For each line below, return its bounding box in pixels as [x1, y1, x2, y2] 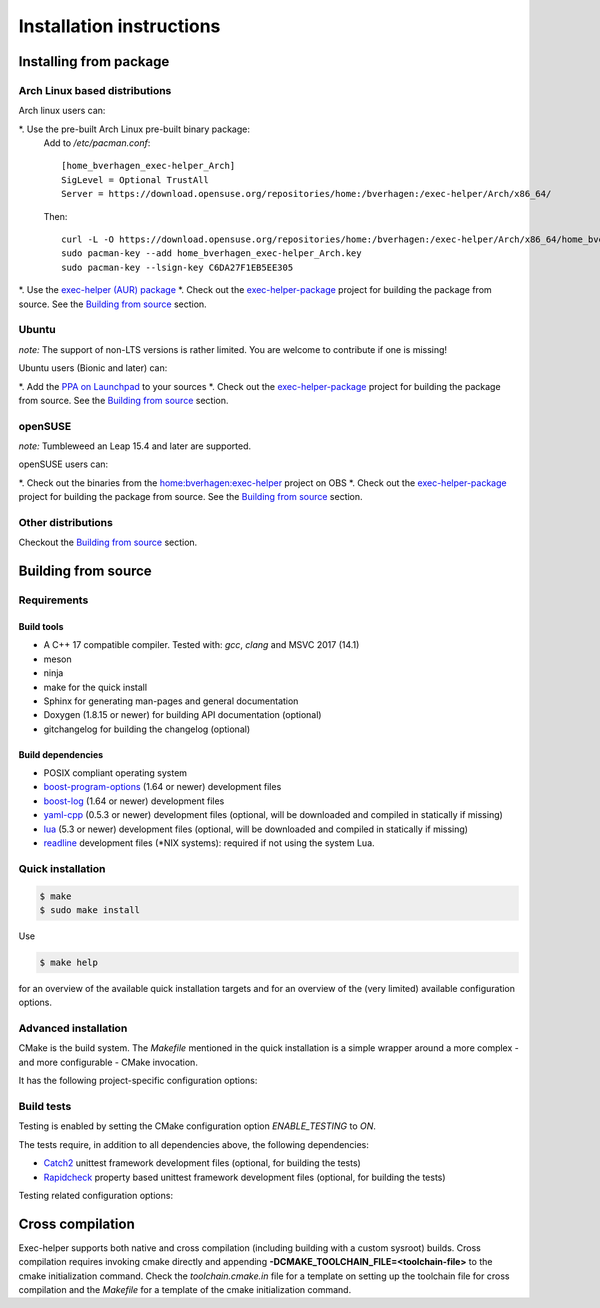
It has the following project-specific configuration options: [18, 1075, 258, 1087]
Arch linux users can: [18, 105, 106, 117]
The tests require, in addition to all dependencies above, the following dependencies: [18, 1138, 370, 1150]
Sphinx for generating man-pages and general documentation [43, 695, 299, 707]
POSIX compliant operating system [43, 767, 188, 779]
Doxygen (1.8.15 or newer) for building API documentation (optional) [43, 709, 322, 721]
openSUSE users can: [18, 458, 109, 470]
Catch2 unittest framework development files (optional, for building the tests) [43, 1157, 362, 1169]
